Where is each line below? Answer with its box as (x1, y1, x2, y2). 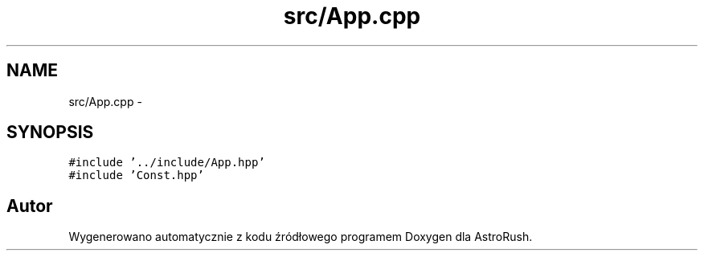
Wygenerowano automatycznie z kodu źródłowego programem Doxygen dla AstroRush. (68, 230, 533, 244)
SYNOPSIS (6, 122, 94, 143)
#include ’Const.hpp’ (68, 169, 204, 182)
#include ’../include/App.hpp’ (68, 156, 265, 169)
